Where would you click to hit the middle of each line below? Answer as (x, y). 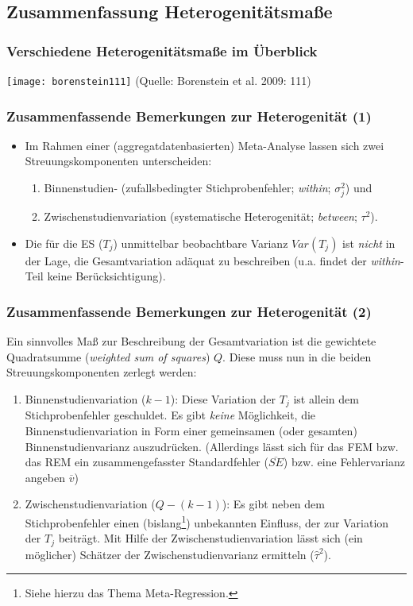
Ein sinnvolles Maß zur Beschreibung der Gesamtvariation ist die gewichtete (191, 341)
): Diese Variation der (223, 399)
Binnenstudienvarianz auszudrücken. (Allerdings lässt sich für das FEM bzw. (212, 446)
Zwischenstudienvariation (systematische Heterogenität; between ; (201, 216)
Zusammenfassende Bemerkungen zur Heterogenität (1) (189, 116)
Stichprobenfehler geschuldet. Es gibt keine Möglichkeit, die (170, 415)
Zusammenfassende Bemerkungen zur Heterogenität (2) (189, 311)
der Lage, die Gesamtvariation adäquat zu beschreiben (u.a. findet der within (212, 260)
